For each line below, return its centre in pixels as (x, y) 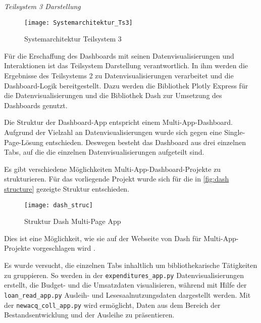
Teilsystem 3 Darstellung (42, 6)
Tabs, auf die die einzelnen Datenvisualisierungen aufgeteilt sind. (104, 152)
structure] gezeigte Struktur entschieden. (67, 188)
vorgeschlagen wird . (64, 248)
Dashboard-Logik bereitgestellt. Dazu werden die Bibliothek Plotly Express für (126, 85)
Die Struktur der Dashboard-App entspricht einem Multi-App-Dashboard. (119, 122)
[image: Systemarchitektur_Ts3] (79, 22)
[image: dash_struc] (59, 205)
